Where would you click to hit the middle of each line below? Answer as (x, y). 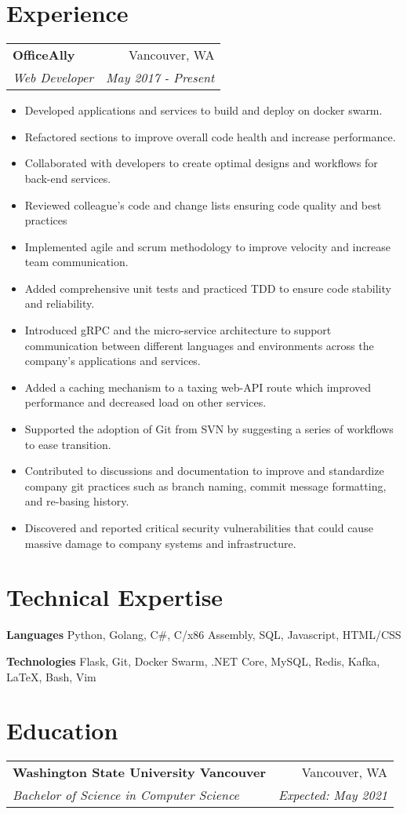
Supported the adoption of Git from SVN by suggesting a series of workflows (209, 429)
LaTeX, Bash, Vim (51, 676)
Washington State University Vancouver (140, 772)
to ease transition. (68, 444)
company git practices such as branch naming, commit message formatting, (205, 485)
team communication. (76, 262)
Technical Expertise (115, 597)
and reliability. (60, 303)
